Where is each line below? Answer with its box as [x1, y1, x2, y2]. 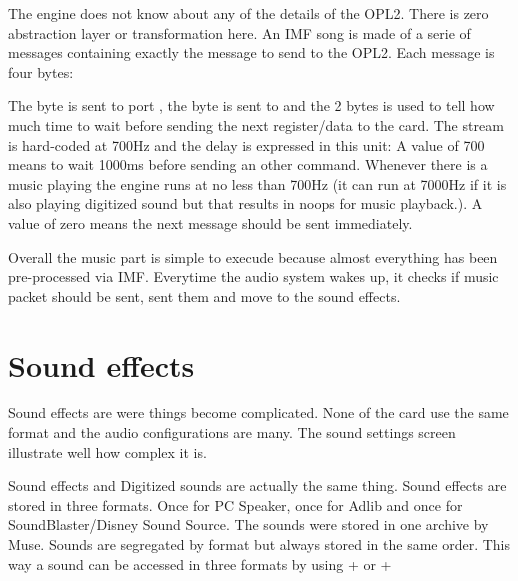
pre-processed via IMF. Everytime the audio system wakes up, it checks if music [8, 266, 499, 287]
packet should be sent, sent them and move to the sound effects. [8, 285, 401, 306]
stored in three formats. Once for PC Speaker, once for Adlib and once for [8, 494, 463, 515]
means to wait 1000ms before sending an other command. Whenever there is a [8, 154, 488, 175]
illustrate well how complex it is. [8, 441, 207, 462]
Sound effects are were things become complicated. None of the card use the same [8, 402, 509, 423]
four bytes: [8, 61, 74, 82]
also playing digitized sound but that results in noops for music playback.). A [8, 193, 483, 214]
